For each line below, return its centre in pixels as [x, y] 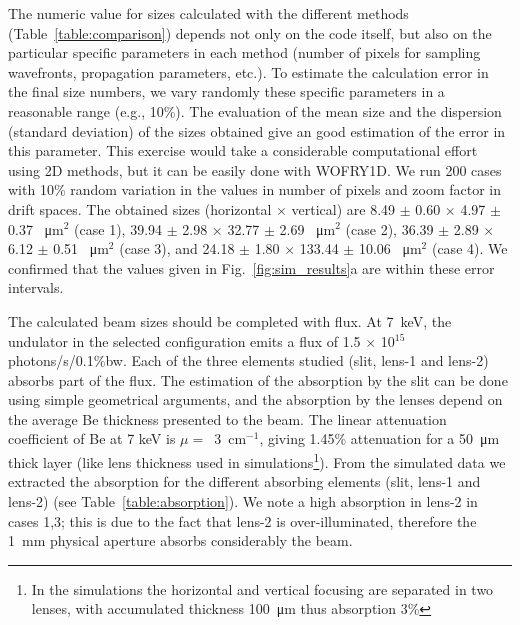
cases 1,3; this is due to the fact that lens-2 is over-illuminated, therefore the [242, 520]
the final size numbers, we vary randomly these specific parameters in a [226, 91]
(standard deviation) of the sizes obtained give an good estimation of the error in [257, 130]
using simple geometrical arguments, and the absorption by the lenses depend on [255, 399]
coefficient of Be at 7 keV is [92, 438]
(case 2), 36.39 [389, 228]
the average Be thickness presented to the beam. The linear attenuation [227, 418]
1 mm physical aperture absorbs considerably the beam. [180, 540]
